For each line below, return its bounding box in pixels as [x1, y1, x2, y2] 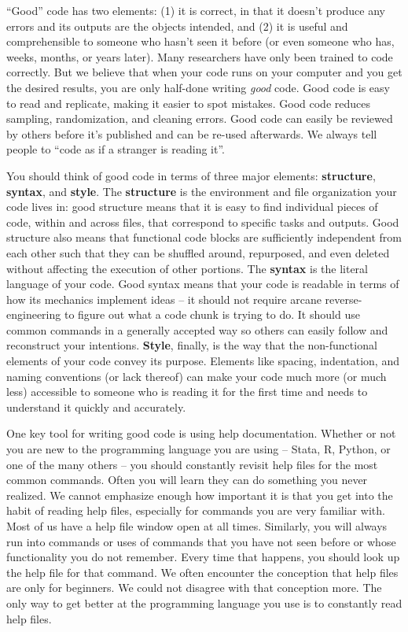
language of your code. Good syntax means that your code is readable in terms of [6, 275, 399, 292]
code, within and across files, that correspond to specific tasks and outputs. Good [6, 213, 399, 230]
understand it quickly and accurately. [6, 398, 186, 415]
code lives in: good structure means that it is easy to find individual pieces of [6, 198, 378, 215]
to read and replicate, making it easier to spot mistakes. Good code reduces [6, 94, 370, 111]
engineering [6, 306, 61, 323]
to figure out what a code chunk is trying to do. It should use [64, 306, 360, 323]
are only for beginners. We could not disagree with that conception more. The [6, 579, 382, 596]
